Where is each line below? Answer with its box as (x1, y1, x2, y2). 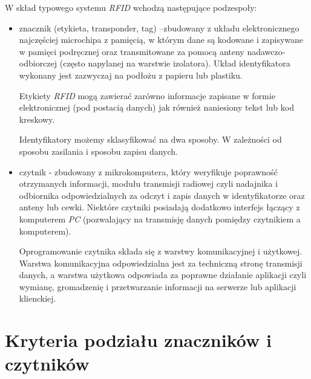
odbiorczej (19, 57, 57, 70)
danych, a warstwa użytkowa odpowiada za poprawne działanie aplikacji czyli (19, 268, 307, 281)
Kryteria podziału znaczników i (5, 328, 272, 352)
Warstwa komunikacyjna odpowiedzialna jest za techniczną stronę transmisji (19, 256, 303, 269)
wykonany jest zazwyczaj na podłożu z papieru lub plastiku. (19, 68, 243, 81)
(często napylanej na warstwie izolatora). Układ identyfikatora (59, 57, 290, 70)
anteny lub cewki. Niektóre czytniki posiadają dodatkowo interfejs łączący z (19, 201, 300, 213)
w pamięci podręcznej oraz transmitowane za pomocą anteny (19, 45, 244, 57)
